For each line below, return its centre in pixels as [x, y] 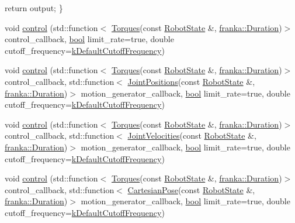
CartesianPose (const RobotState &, [191, 189]
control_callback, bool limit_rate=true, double [89, 39]
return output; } [34, 8]
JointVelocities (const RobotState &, [192, 135]
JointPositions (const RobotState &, [191, 81]
